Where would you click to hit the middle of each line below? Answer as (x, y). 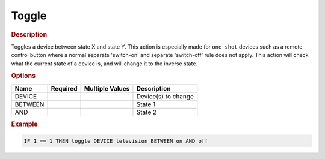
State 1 (146, 104)
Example (25, 124)
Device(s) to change (165, 96)
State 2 (147, 112)
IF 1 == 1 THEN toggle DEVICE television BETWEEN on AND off (116, 141)
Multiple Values (107, 88)
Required (64, 88)
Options (23, 76)
